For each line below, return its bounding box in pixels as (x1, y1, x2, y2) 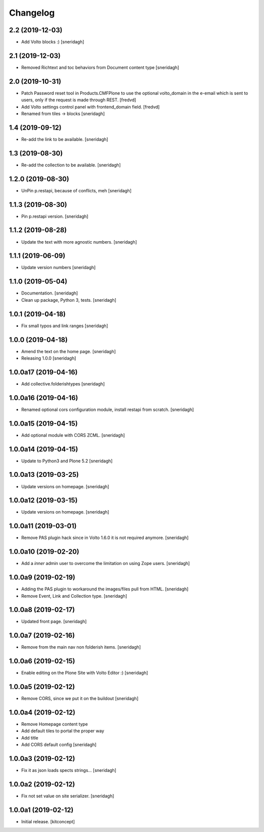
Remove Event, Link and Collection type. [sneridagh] (21, 593, 127, 599)
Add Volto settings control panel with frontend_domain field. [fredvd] (21, 104, 160, 110)
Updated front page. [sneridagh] (21, 619, 87, 625)
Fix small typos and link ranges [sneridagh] (21, 323, 109, 329)
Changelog (9, 7, 55, 18)
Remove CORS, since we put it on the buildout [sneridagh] (21, 696, 139, 701)
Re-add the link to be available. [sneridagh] (21, 136, 109, 142)
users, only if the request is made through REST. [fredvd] (21, 97, 136, 103)
